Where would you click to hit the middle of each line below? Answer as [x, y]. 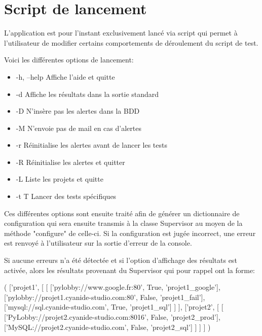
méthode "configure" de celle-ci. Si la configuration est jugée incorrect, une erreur [130, 233]
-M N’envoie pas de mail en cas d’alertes [79, 128]
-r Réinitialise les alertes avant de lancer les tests [91, 145]
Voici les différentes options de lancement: [69, 60]
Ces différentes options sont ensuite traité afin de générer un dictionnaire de [122, 213]
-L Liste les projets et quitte [60, 179]
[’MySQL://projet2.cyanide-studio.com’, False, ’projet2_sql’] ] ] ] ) [107, 327]
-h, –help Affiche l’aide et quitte [65, 76]
